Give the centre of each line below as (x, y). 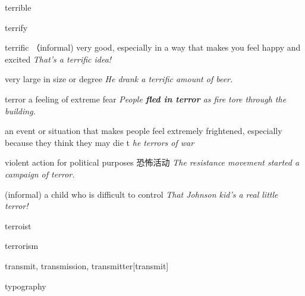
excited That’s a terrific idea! (58, 59)
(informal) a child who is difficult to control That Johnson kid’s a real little (142, 194)
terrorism (22, 246)
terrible (18, 7)
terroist (18, 225)
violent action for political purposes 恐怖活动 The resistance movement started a (152, 162)
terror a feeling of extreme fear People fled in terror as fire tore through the (146, 99)
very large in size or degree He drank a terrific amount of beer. (119, 79)
